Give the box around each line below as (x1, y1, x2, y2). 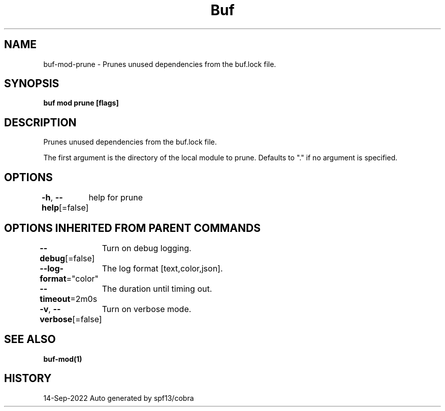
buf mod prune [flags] (43, 98, 119, 108)
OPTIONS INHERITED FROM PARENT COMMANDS (4, 221, 261, 234)
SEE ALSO (4, 333, 56, 346)
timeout (40, 293, 71, 304)
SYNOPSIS (4, 77, 59, 90)
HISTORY (4, 372, 52, 385)
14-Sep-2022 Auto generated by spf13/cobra (43, 393, 194, 402)
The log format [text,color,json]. (102, 263, 223, 273)
